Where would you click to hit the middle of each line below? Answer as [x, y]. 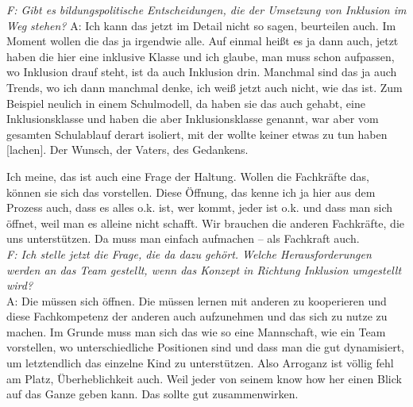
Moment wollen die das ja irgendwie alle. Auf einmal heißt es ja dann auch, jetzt [203, 41]
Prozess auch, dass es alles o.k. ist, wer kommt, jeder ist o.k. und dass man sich [200, 207]
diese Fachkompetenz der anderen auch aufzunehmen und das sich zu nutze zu [197, 316]
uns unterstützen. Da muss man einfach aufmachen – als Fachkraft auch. [183, 238]
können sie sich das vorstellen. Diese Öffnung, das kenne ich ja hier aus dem [191, 192]
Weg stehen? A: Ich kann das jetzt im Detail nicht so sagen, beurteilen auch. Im [201, 25]
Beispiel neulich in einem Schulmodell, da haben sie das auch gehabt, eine [186, 103]
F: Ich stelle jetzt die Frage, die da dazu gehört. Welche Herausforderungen [189, 253]
